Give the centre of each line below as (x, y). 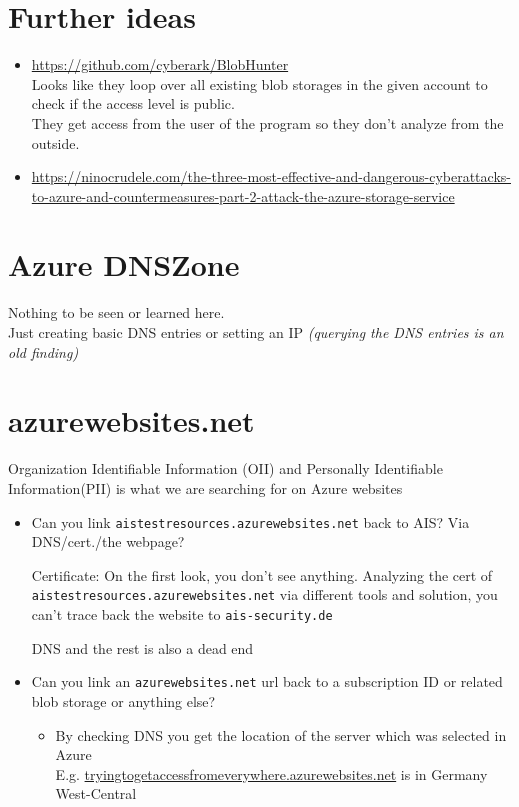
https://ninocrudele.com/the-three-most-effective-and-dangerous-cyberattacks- (271, 176)
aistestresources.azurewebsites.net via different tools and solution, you (264, 594)
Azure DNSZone (124, 264)
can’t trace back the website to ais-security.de (182, 614)
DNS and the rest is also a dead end (142, 647)
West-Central (96, 793)
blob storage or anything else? (123, 700)
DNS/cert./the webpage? (108, 541)
